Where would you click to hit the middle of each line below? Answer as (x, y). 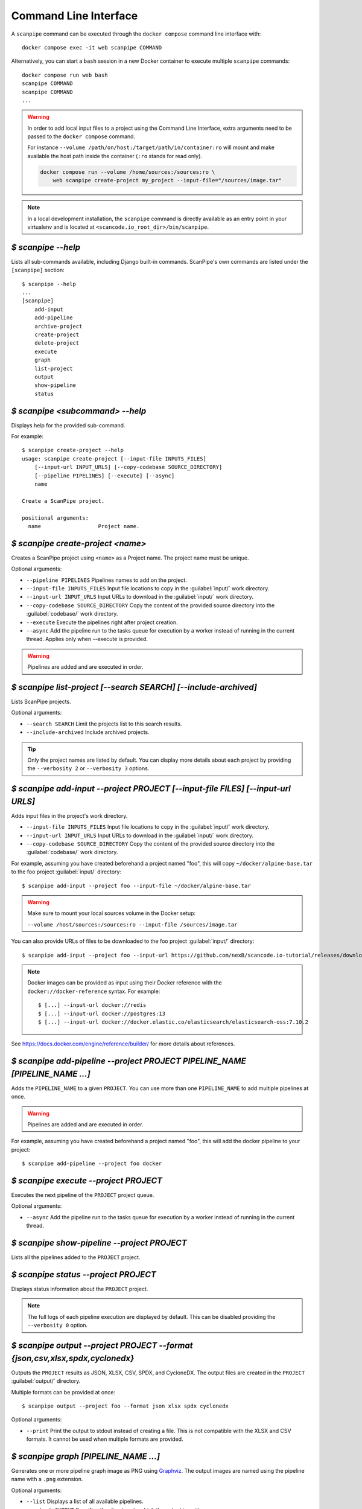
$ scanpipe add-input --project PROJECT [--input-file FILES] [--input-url (151, 789)
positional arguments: (56, 518)
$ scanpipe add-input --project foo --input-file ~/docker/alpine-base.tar (136, 885)
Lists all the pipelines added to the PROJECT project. (76, 1257)
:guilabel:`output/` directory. (46, 1381)
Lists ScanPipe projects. (41, 702)
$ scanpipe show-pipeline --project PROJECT (99, 1243)
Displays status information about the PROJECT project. (80, 1289)
